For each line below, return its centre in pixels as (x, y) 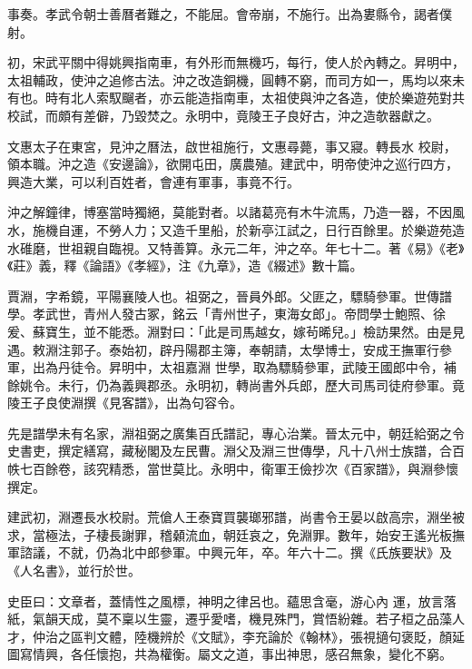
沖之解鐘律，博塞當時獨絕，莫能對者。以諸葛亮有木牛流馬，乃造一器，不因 (230, 212)
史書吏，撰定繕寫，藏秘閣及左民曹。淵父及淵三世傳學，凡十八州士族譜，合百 (236, 451)
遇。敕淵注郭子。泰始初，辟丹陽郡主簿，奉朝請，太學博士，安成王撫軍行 (223, 349)
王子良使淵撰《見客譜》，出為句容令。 (131, 403)
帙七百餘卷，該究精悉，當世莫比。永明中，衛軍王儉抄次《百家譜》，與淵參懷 (233, 469)
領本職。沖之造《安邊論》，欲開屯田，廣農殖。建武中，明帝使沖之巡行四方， (233, 164)
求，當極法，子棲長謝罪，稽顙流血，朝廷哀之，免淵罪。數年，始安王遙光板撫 (236, 534)
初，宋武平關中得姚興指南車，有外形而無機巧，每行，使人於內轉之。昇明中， (236, 62)
